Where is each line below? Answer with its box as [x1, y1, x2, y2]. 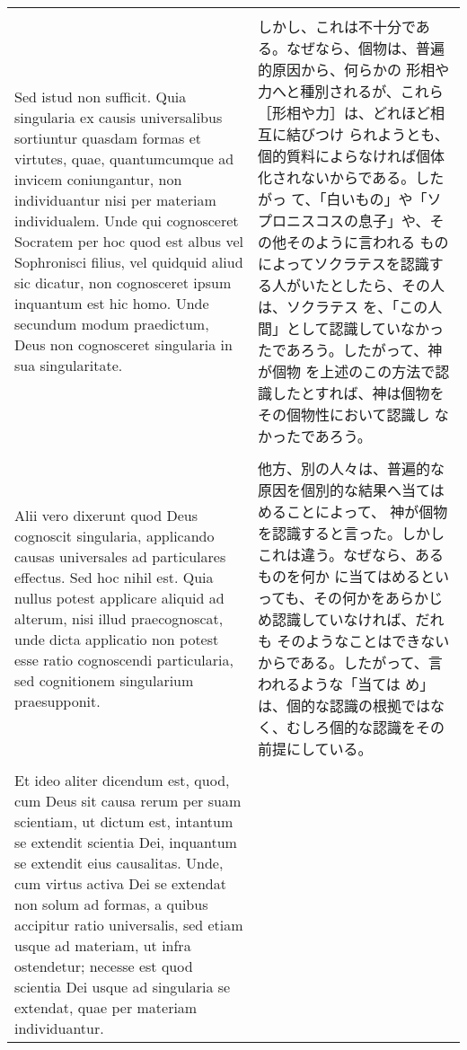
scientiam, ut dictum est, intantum [14, 811, 233, 832]
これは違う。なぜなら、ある [257, 544, 445, 565]
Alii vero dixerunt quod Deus [14, 505, 198, 525]
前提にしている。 [257, 738, 373, 759]
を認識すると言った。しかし [257, 523, 445, 543]
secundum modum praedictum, [14, 313, 209, 334]
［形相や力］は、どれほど [257, 102, 430, 123]
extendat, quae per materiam [14, 997, 198, 1018]
